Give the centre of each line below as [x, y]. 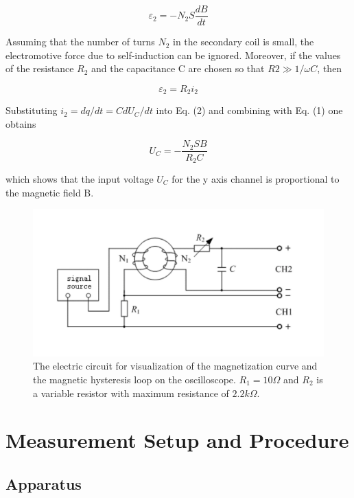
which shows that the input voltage [80, 179]
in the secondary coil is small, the [243, 42]
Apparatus [44, 483]
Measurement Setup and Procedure [177, 440]
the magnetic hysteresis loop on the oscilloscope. [134, 379]
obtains [21, 123]
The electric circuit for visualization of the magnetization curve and [175, 366]
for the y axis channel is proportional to [256, 179]
